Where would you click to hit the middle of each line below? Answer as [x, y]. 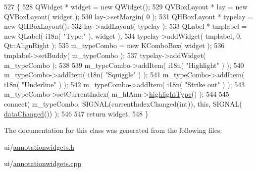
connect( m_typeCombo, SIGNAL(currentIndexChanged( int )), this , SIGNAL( [123, 103]
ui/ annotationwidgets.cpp [43, 163]
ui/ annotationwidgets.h [39, 146]
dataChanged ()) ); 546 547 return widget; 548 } [76, 113]
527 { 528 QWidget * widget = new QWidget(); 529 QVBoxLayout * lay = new [126, 6]
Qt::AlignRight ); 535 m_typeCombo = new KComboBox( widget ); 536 [114, 45]
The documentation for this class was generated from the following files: [113, 130]
